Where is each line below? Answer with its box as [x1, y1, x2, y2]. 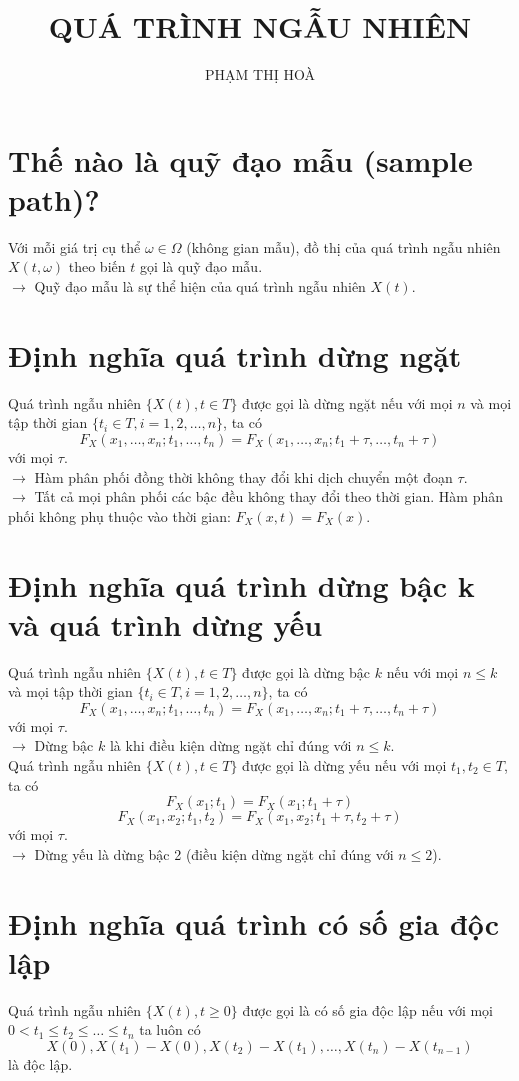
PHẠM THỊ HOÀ [205, 64, 315, 85]
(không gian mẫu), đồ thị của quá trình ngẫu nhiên [186, 236, 501, 257]
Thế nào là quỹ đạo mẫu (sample [8, 139, 473, 180]
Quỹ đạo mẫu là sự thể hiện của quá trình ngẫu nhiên [34, 276, 366, 297]
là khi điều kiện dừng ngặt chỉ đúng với [109, 735, 352, 756]
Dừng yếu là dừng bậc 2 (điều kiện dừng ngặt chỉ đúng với [34, 843, 394, 864]
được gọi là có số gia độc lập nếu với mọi [242, 999, 493, 1020]
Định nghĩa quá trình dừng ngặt [8, 334, 462, 375]
